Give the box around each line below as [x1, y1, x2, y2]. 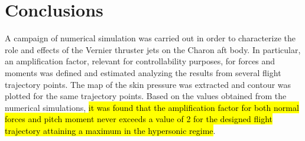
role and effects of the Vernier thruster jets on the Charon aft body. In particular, [5, 43, 301, 55]
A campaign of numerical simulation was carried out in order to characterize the [5, 32, 296, 44]
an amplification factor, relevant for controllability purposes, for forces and [5, 55, 275, 67]
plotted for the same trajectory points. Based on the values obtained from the [5, 90, 287, 102]
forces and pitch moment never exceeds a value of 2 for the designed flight [5, 113, 272, 125]
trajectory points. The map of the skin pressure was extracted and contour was [5, 78, 291, 90]
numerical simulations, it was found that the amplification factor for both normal [5, 101, 299, 113]
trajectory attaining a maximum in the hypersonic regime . [5, 124, 216, 136]
